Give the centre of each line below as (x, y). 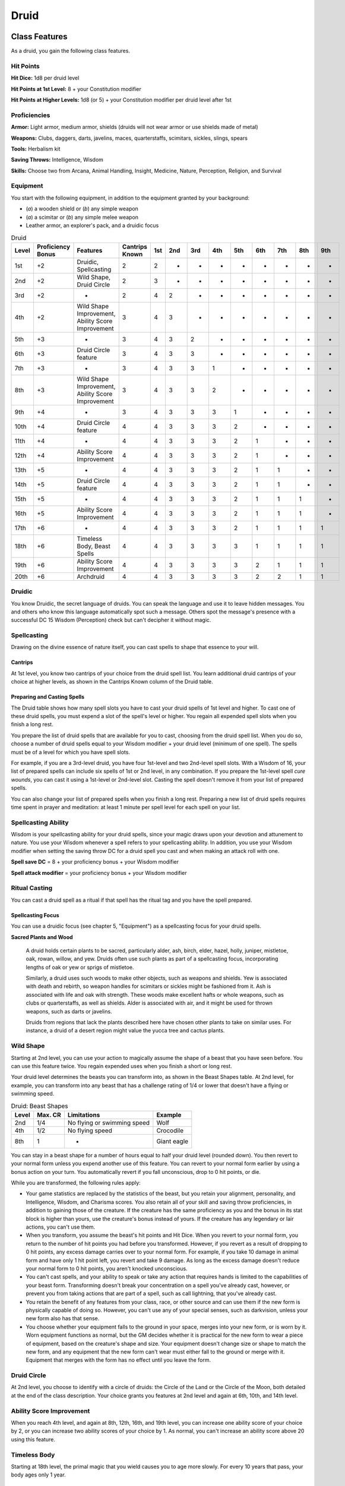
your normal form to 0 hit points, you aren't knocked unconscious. (107, 1268)
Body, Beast (94, 546)
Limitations (84, 1114)
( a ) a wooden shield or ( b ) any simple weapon (82, 209)
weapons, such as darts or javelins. (69, 1011)
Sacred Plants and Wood (42, 937)
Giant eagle (172, 1141)
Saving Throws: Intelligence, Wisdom (57, 160)
